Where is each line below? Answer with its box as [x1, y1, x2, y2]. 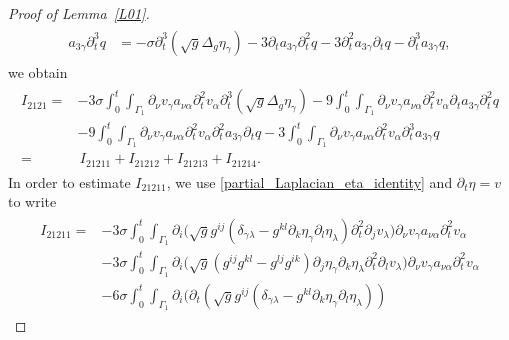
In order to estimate [8, 171, 131, 192]
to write [8, 191, 57, 212]
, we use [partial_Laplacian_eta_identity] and [166, 171, 453, 192]
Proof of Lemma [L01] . [8, 3, 150, 23]
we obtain [8, 61, 68, 82]
